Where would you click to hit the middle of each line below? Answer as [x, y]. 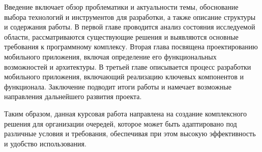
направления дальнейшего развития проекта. [73, 96]
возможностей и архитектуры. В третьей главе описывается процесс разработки [128, 66]
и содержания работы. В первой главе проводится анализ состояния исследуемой [130, 27]
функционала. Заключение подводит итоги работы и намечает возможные [118, 86]
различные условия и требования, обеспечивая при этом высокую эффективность [130, 133]
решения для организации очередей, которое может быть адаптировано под [121, 123]
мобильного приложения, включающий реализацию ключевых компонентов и [124, 77]
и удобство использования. [45, 143]
